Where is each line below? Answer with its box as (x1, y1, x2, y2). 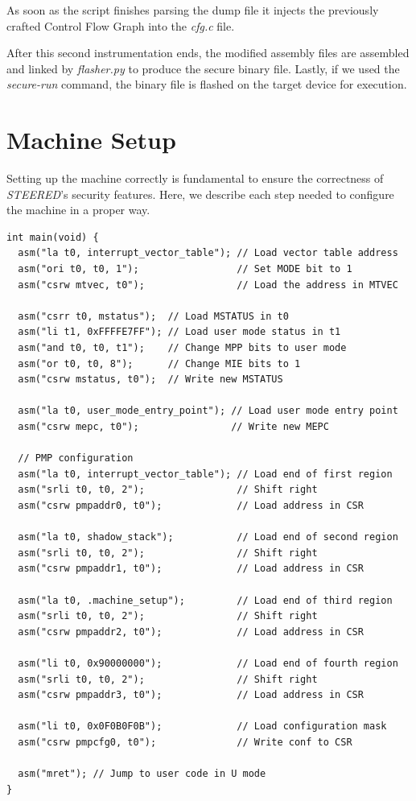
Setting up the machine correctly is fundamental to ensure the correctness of (6, 170, 384, 187)
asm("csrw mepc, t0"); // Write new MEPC (18, 421, 329, 432)
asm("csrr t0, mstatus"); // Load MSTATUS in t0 (18, 310, 289, 322)
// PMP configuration (18, 452, 134, 464)
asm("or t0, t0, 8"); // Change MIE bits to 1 (18, 357, 301, 370)
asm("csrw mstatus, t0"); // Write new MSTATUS (18, 374, 283, 386)
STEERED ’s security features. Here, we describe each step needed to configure (6, 185, 394, 202)
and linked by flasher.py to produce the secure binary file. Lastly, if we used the (6, 60, 400, 76)
